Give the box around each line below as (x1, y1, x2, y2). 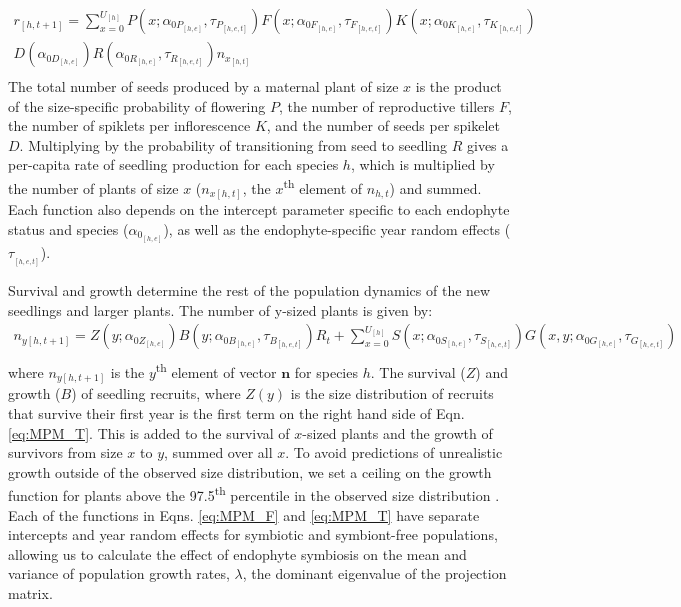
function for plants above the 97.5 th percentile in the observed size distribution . (8, 482, 500, 506)
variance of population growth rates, (8, 563, 230, 584)
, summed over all (164, 442, 273, 463)
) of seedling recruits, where (71, 383, 241, 404)
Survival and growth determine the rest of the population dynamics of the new (8, 280, 491, 301)
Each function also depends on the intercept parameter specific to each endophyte (8, 199, 510, 220)
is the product (415, 76, 502, 97)
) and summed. (389, 177, 482, 198)
